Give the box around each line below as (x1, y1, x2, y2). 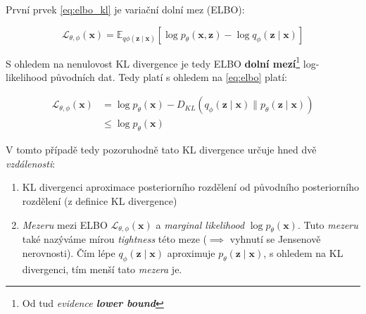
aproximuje (167, 246, 215, 260)
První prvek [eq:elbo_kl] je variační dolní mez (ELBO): (6, 2, 245, 16)
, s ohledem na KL (263, 246, 343, 260)
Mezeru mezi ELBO (22, 217, 108, 232)
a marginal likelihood (156, 217, 245, 232)
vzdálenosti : (6, 156, 56, 170)
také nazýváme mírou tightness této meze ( (22, 232, 207, 246)
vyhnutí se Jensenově (229, 232, 321, 246)
